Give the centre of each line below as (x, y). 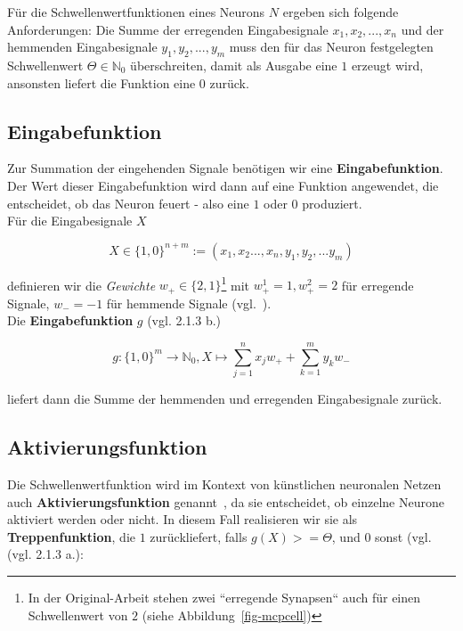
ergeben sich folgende (341, 12)
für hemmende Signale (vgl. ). (189, 303)
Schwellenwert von (78, 615)
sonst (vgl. (403, 536)
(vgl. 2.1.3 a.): (45, 554)
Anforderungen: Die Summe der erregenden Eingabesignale (168, 29)
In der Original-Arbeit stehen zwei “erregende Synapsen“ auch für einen (224, 597)
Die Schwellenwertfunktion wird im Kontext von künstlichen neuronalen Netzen (224, 483)
